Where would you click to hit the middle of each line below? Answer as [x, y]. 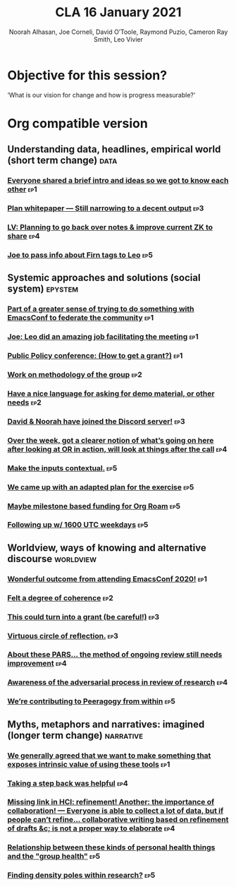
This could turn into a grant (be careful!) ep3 [83, 617]
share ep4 [24, 236]
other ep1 [22, 189]
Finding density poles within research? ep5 [81, 875]
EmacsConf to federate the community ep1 [81, 318]
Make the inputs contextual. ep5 [62, 468]
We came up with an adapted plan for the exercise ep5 [101, 487]
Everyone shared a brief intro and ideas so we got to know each [118, 181]
